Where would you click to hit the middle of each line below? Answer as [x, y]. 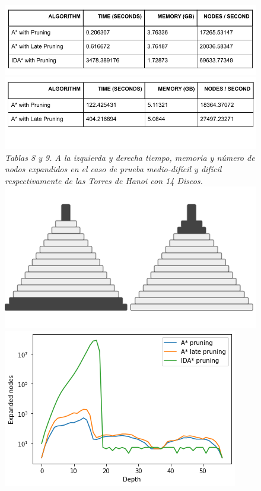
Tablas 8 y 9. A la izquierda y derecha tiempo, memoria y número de [130, 157]
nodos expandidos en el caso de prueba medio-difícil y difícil [113, 169]
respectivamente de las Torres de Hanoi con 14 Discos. [104, 180]
